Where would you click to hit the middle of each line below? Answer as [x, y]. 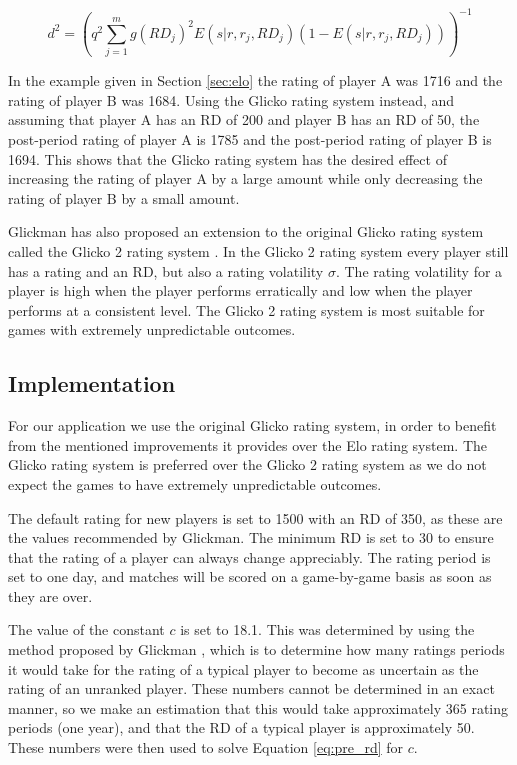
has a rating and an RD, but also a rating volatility [166, 270]
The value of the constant [86, 629]
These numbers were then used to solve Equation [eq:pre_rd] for [206, 747]
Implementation [92, 383]
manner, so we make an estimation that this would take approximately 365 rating [258, 707]
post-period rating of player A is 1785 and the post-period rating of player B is [250, 139]
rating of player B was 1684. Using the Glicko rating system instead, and [231, 99]
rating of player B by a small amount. [124, 197]
